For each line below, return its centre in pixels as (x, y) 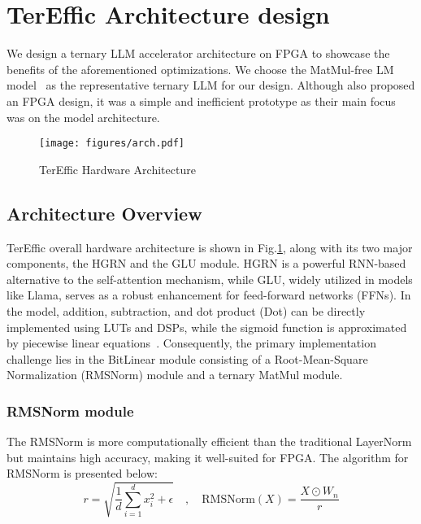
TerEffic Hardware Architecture (117, 169)
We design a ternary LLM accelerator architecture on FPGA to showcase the (198, 53)
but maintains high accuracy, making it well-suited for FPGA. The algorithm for (208, 457)
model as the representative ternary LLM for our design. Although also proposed (211, 85)
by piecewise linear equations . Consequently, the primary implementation (191, 343)
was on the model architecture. (83, 117)
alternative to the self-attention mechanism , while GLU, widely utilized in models (210, 279)
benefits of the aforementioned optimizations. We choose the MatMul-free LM (200, 69)
